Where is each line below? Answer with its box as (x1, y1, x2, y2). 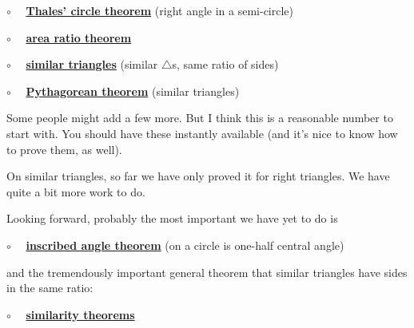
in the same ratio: (6, 279, 94, 296)
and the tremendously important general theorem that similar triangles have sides (6, 263, 408, 280)
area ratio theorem (26, 29, 132, 45)
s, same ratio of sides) (172, 56, 279, 73)
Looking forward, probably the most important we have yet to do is (6, 210, 338, 227)
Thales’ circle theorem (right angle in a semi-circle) (26, 2, 293, 18)
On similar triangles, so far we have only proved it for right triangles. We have (6, 168, 390, 184)
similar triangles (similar (26, 56, 158, 73)
